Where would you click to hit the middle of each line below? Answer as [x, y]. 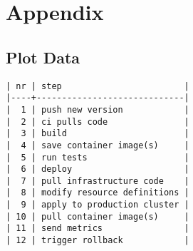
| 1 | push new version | [98, 109]
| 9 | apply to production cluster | [98, 205]
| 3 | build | [98, 134]
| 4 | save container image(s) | [98, 145]
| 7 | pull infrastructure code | [98, 181]
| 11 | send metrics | [98, 229]
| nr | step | [98, 86]
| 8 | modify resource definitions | [98, 193]
